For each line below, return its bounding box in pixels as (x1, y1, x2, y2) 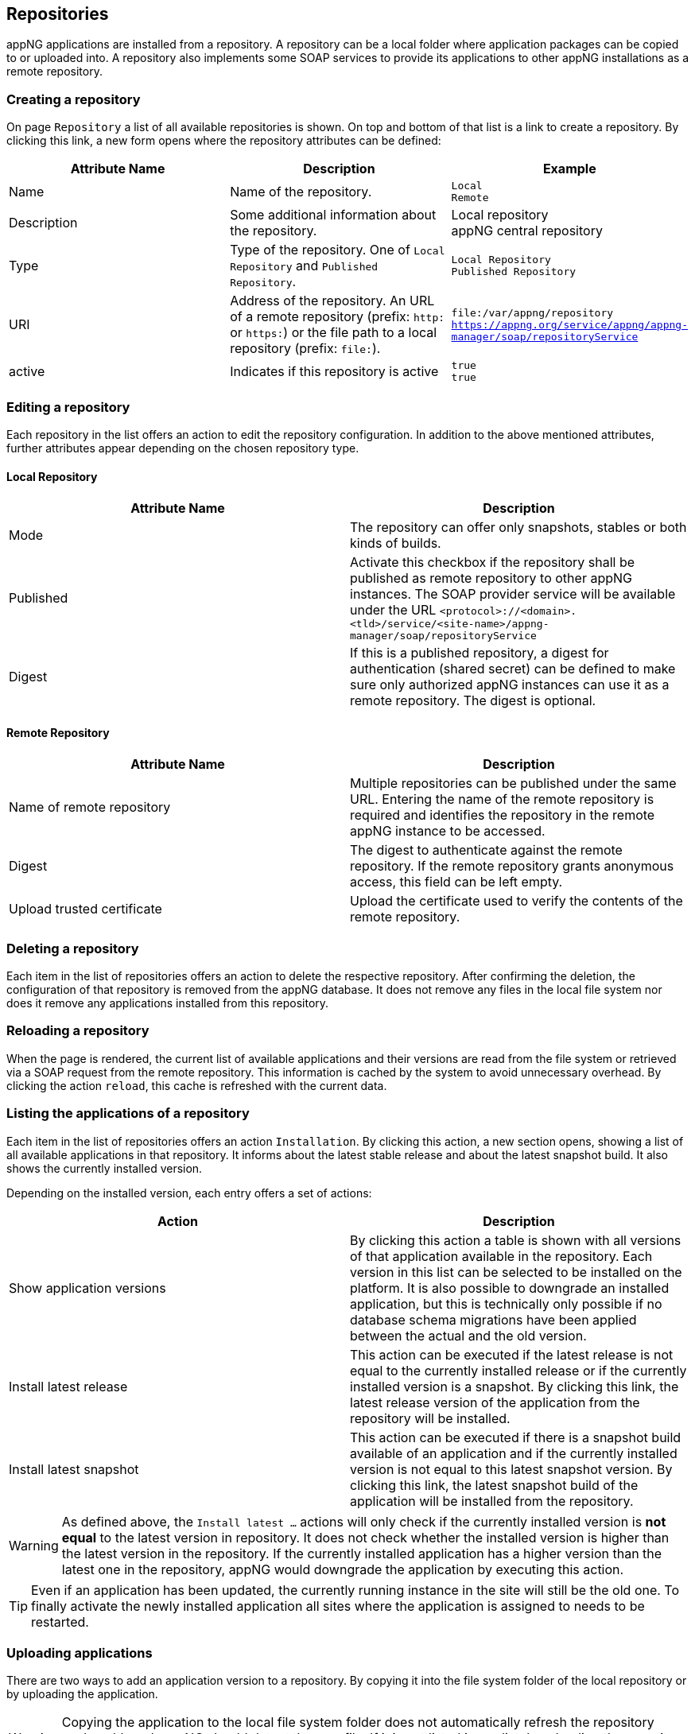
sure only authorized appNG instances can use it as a (350, 677, 670, 693)
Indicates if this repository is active (230, 363, 439, 380)
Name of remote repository (9, 799, 171, 816)
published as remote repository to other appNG (350, 570, 632, 587)
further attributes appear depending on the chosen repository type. (6, 440, 359, 455)
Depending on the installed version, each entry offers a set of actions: (6, 1185, 372, 1200)
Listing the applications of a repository (6, 1105, 250, 1122)
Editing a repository (6, 398, 130, 415)
